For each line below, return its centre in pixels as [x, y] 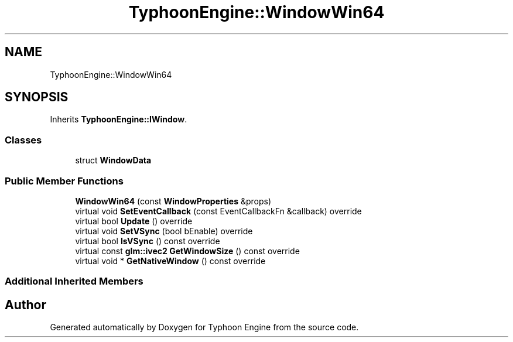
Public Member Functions [64, 181]
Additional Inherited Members [74, 281]
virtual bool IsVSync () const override [148, 241]
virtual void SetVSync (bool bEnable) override [164, 231]
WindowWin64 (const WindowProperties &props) [173, 201]
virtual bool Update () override [134, 221]
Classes [23, 140]
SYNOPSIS [37, 97]
